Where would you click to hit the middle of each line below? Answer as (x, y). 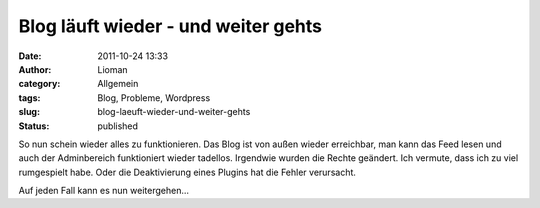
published (118, 126)
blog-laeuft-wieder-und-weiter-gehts (174, 112)
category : (39, 84)
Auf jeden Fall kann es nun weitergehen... (104, 191)
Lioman (113, 69)
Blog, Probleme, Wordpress (154, 97)
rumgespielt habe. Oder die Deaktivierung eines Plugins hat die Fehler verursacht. (187, 172)
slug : (29, 112)
